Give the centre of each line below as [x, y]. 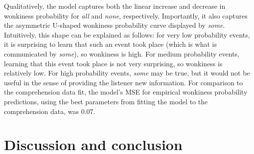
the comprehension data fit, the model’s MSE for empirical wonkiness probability [126, 92]
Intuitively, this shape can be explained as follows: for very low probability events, [127, 34]
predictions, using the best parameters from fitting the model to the [106, 101]
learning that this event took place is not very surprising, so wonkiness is [113, 63]
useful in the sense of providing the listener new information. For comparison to [124, 82]
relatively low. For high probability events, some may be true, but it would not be [127, 73]
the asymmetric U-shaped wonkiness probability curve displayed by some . [115, 25]
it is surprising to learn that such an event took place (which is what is [110, 44]
